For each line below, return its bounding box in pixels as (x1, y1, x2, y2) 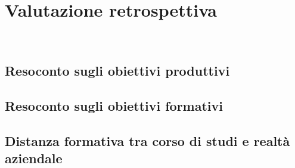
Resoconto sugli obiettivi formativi (5, 96, 223, 114)
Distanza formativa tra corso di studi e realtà (5, 131, 290, 150)
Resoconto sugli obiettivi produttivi (5, 61, 230, 80)
